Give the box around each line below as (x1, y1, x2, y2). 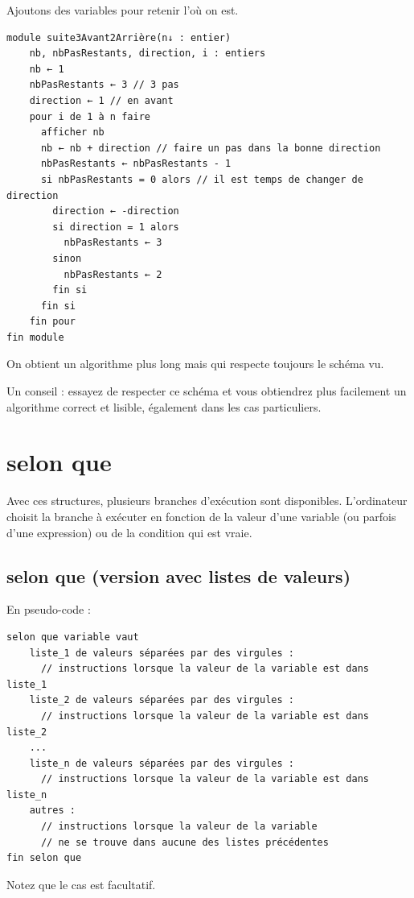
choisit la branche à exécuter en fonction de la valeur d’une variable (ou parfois (6, 507, 396, 524)
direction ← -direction (52, 205, 179, 217)
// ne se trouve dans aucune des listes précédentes (40, 836, 329, 848)
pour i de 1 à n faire (29, 110, 150, 122)
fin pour (29, 316, 76, 328)
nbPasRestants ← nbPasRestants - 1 (40, 158, 232, 170)
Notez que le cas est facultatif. (6, 875, 156, 892)
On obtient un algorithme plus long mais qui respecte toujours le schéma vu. (6, 355, 384, 372)
